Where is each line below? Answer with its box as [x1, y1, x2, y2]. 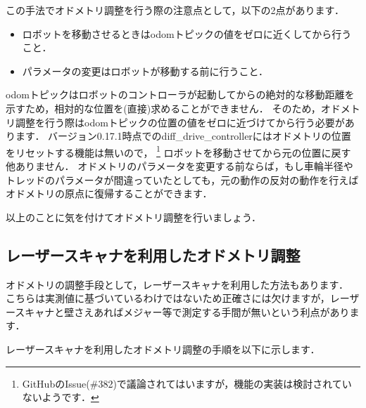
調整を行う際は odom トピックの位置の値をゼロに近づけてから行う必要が [15, 114, 345, 129]
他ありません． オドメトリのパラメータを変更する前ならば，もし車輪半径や [6, 159, 353, 173]
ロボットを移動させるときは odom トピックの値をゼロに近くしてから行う [22, 26, 352, 41]
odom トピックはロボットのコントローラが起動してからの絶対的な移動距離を [6, 87, 355, 102]
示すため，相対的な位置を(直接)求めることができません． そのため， [6, 100, 321, 115]
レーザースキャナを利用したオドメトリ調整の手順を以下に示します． [6, 341, 320, 356]
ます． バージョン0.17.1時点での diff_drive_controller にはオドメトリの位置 [15, 129, 351, 143]
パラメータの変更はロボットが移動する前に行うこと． [22, 63, 268, 78]
